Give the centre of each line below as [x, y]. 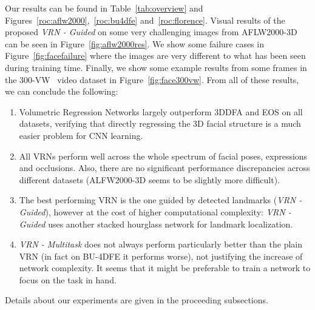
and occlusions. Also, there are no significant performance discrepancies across [164, 168]
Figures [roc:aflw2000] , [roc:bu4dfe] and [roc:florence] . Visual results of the [145, 20]
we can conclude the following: [62, 91]
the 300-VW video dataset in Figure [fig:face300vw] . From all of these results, [152, 79]
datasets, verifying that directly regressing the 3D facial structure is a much [160, 123]
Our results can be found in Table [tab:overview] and [104, 8]
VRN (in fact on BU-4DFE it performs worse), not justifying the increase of [161, 256]
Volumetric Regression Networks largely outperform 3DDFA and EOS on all [161, 111]
